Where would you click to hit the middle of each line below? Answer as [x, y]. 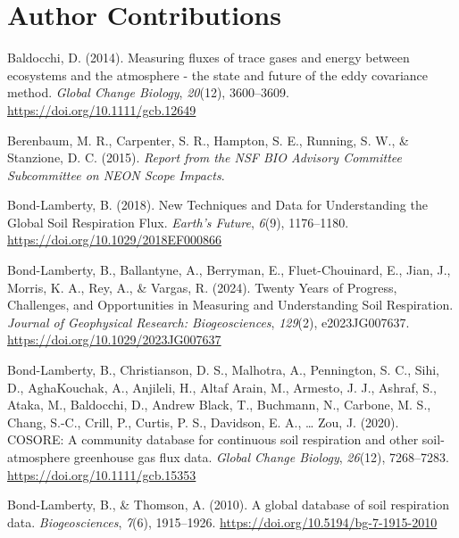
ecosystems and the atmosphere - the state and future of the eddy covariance [218, 74]
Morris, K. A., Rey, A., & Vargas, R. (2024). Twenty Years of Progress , [202, 287]
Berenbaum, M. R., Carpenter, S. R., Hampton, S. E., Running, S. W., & [208, 140]
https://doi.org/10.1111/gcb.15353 [102, 474]
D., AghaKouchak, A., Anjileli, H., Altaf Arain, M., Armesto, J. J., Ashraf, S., [222, 387]
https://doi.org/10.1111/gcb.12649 [102, 109]
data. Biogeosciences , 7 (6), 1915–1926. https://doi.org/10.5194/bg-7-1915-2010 [222, 521]
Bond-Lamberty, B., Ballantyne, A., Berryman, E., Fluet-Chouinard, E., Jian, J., [229, 270]
